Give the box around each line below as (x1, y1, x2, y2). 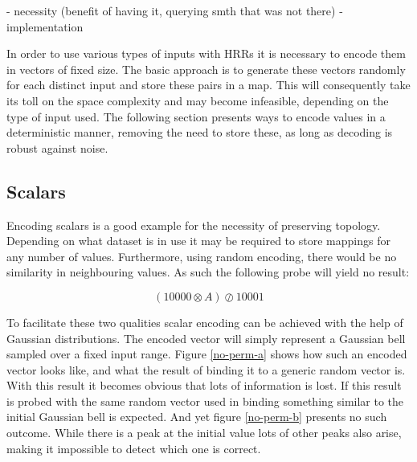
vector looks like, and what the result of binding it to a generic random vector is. (6, 361, 406, 378)
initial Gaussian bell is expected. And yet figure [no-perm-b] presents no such (6, 408, 387, 425)
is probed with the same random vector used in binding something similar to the (6, 392, 404, 409)
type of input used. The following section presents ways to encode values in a (6, 108, 386, 125)
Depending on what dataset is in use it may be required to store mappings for (6, 232, 390, 249)
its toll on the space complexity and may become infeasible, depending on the (6, 92, 389, 108)
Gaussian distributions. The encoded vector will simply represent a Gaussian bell (6, 329, 406, 346)
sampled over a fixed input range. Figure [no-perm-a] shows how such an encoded (6, 345, 407, 362)
